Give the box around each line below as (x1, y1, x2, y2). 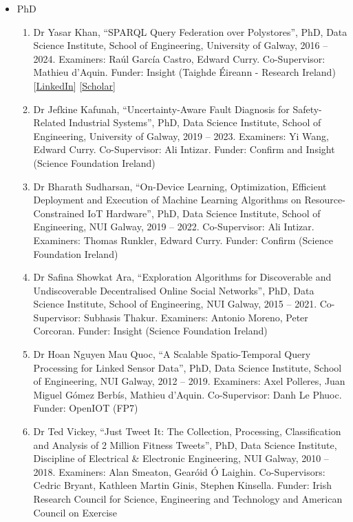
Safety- (292, 101, 322, 116)
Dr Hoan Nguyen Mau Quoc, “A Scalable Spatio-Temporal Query (33, 347, 311, 361)
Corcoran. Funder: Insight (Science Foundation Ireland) (33, 323, 268, 338)
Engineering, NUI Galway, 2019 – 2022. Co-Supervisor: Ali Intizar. (33, 219, 314, 234)
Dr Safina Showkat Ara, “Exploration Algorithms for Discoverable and (33, 270, 332, 284)
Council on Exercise (33, 505, 117, 519)
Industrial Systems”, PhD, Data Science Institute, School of (69, 115, 321, 130)
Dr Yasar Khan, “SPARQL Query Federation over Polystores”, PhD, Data (33, 24, 347, 39)
